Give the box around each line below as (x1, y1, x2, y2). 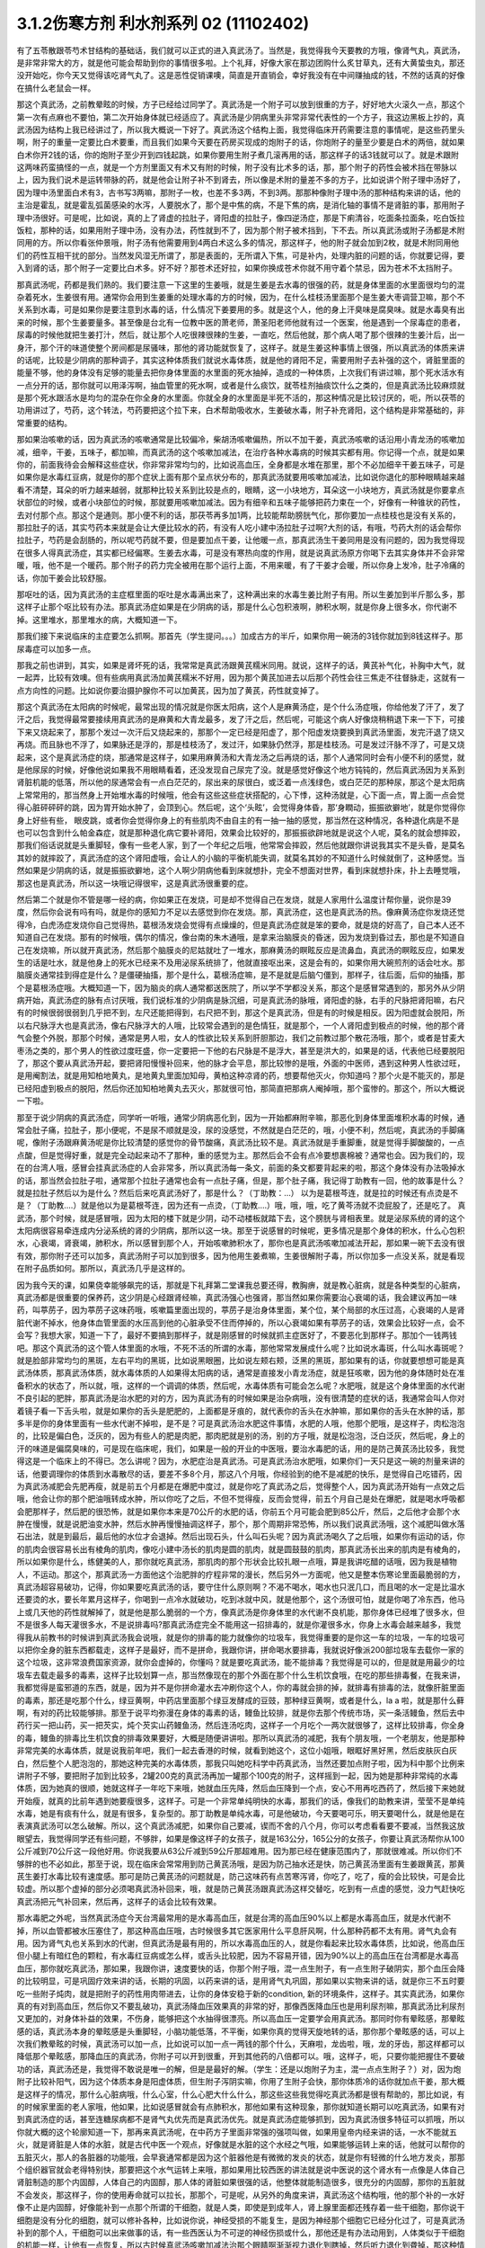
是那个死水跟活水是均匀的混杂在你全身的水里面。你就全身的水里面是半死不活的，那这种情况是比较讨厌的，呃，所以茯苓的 (16, 392, 465, 404)
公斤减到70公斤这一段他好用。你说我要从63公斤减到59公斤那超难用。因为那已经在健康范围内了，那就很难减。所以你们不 (16, 1846, 463, 1857)
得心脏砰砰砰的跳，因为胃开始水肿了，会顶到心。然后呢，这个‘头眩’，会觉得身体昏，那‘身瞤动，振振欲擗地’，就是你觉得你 (16, 802, 466, 813)
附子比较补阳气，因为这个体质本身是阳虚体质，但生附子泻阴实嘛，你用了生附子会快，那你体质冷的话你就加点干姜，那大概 (16, 2076, 465, 2087)
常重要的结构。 (16, 417, 72, 428)
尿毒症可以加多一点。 (16, 643, 96, 654)
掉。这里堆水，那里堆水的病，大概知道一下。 (16, 614, 182, 625)
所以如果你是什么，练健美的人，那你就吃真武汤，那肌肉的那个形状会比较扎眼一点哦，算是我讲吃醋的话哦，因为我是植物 (16, 1557, 457, 1567)
